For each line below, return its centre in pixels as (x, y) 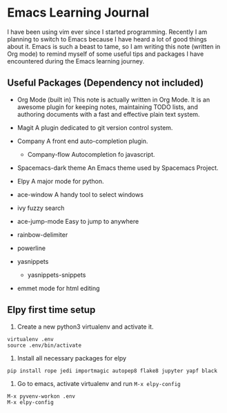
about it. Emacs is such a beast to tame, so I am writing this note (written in (114, 46)
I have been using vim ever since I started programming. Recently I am (107, 32)
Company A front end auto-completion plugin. (82, 141)
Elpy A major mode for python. (61, 181)
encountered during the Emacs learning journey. (76, 61)
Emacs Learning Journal (78, 13)
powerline (31, 248)
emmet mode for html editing (58, 288)
